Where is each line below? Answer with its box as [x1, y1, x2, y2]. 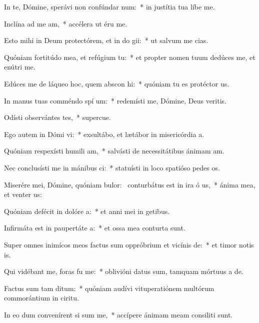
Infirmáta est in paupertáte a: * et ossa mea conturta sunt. [4, 222, 185, 233]
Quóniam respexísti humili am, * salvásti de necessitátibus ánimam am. [4, 145, 224, 156]
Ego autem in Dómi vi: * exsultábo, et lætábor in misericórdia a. [4, 128, 204, 139]
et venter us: [4, 189, 42, 199]
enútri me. [4, 61, 35, 72]
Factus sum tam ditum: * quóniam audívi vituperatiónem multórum [4, 282, 214, 293]
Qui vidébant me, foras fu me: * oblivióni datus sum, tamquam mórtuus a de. [4, 266, 243, 276]
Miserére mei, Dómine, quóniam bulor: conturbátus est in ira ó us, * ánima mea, [4, 179, 255, 189]
